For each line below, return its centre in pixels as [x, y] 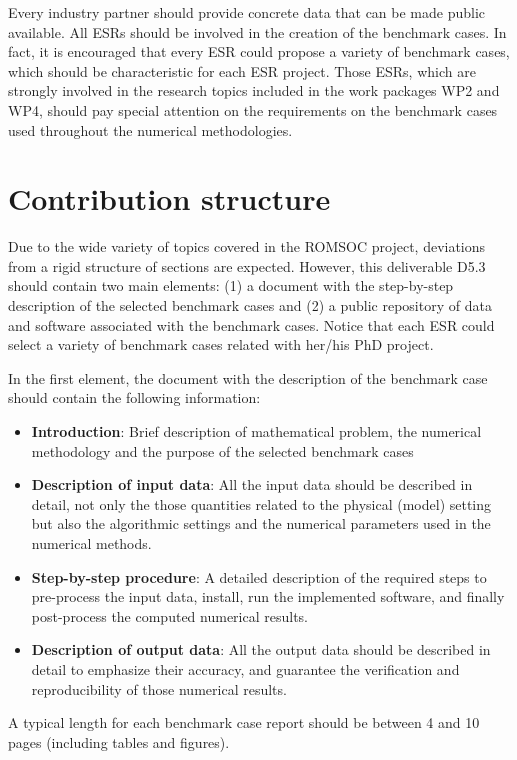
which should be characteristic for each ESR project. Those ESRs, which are [242, 70]
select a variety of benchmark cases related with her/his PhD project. [221, 344]
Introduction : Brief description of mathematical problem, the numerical [256, 431]
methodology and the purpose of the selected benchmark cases [222, 450]
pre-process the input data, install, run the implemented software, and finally [268, 596]
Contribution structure [169, 198]
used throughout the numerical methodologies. [150, 129]
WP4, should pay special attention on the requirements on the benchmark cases [253, 109]
